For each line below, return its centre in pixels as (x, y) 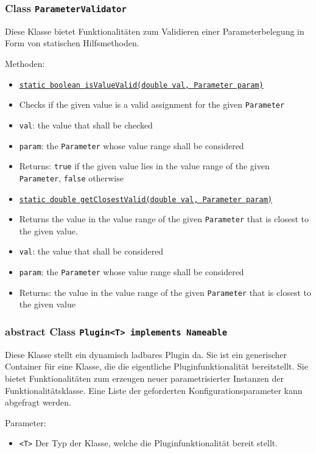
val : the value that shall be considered (91, 251)
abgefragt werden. (38, 402)
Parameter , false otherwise (71, 177)
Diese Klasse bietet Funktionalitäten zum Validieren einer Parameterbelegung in (155, 31)
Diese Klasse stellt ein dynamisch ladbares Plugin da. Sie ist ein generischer (146, 354)
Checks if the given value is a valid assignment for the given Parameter (152, 104)
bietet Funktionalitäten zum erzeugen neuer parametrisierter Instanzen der (144, 378)
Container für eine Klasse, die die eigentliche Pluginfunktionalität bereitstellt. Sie (156, 366)
